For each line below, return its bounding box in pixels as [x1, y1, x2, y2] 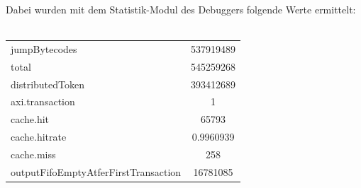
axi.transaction [11, 94, 75, 109]
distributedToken [11, 76, 84, 91]
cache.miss [11, 147, 56, 161]
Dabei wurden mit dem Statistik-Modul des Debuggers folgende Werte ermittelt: [6, 2, 356, 16]
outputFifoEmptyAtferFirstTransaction [11, 164, 182, 179]
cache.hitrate [11, 129, 67, 144]
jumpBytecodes [11, 41, 77, 56]
